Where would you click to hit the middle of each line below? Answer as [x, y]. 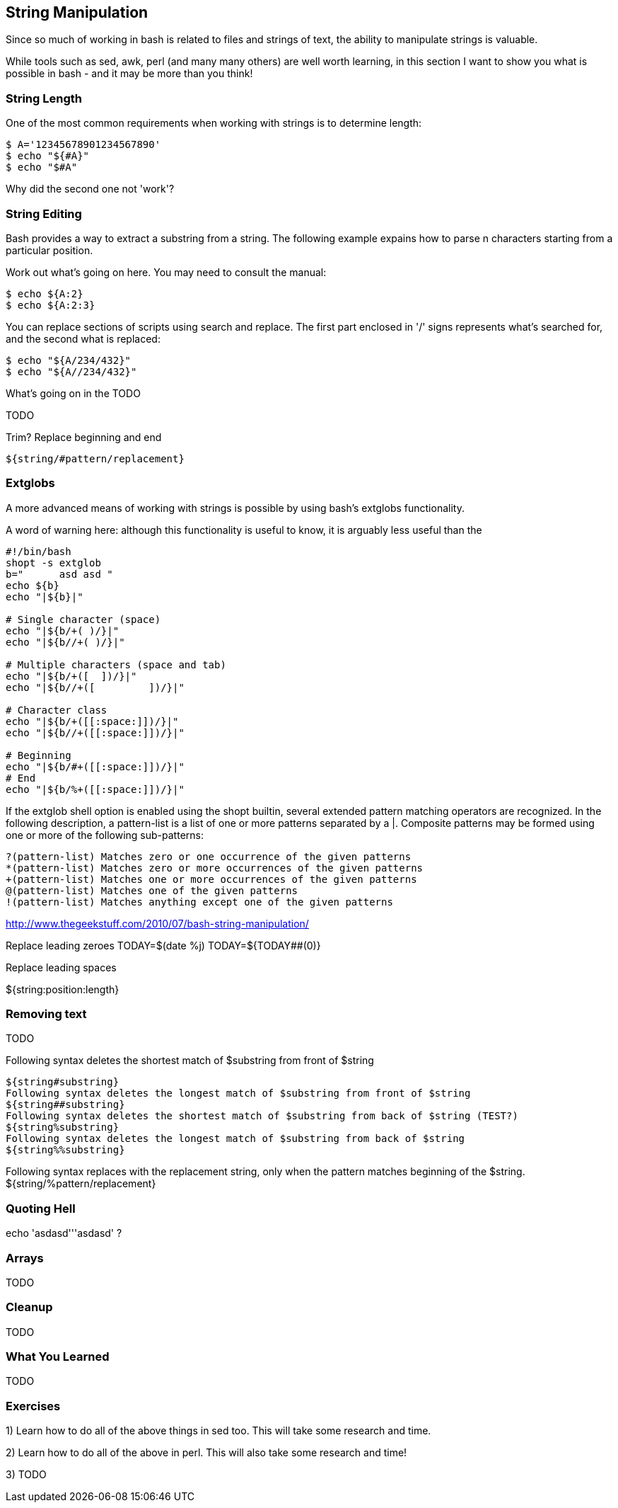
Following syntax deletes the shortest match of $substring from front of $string [190, 1061]
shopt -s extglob [53, 562]
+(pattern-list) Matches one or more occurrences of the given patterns [211, 879]
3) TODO [26, 1475]
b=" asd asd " [59, 574]
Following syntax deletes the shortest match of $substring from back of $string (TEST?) [262, 1116]
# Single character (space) [83, 619]
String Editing [44, 213]
